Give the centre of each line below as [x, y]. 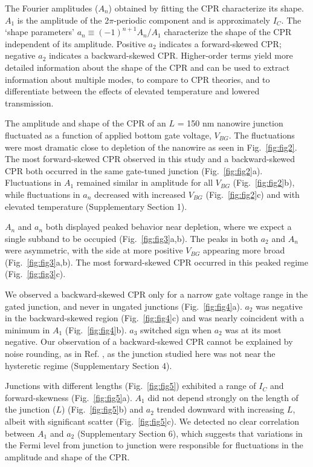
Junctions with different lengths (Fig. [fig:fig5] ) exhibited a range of [131, 386]
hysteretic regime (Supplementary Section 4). [89, 365]
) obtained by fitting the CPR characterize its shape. [206, 8]
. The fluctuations [262, 135]
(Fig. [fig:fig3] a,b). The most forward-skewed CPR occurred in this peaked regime [156, 262]
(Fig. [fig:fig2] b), [264, 182]
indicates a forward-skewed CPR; [220, 43]
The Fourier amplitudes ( [52, 8]
